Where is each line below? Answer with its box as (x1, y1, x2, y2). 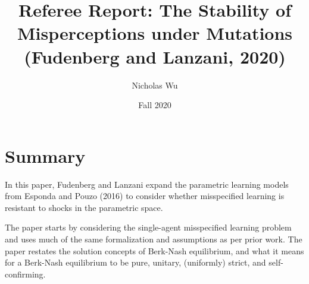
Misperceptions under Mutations (17, 21, 293, 45)
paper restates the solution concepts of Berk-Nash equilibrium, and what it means (5, 244, 304, 257)
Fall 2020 (138, 99, 171, 111)
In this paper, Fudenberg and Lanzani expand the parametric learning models (5, 178, 289, 190)
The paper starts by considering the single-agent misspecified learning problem (5, 221, 292, 233)
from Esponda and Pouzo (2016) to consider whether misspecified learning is (5, 190, 285, 202)
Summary (5, 143, 86, 168)
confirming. (5, 267, 46, 280)
